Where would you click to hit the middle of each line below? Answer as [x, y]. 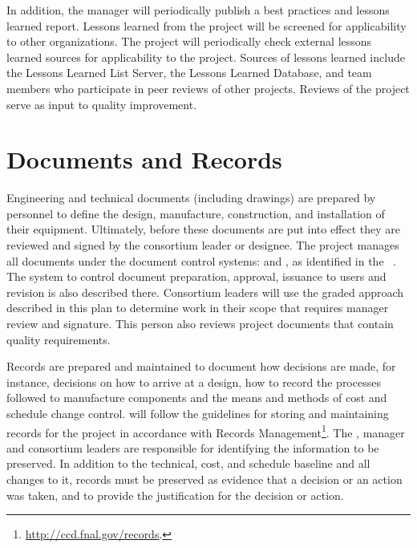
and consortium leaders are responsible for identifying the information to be [193, 447]
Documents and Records [144, 159]
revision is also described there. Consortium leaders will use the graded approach [205, 292]
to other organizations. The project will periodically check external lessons [189, 41]
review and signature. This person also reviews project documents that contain [200, 324]
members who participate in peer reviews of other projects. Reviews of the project [208, 88]
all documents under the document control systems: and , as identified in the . [202, 260]
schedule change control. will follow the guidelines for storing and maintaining [198, 413]
